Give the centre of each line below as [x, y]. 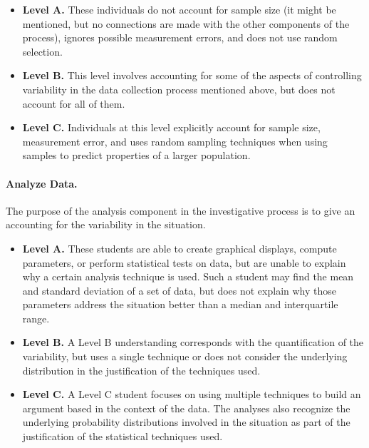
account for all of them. [74, 103]
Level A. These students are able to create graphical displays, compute [180, 248]
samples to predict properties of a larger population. [136, 155]
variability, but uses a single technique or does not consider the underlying [185, 356]
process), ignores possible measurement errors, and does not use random [180, 37]
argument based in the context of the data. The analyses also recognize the [186, 408]
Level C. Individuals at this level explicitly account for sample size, [171, 127]
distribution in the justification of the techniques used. [141, 370]
